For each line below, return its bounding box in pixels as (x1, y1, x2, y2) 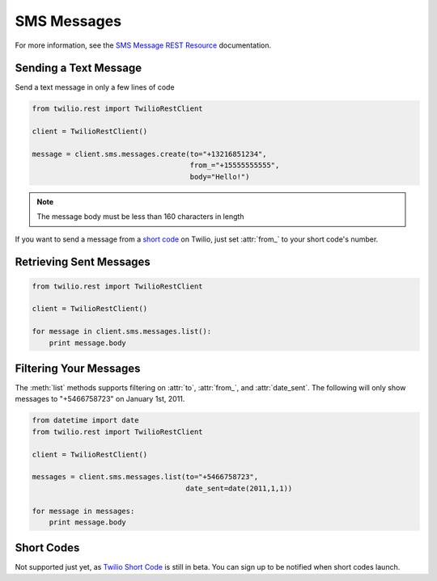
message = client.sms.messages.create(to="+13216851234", (32, 149, 267, 158)
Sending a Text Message (15, 61, 142, 75)
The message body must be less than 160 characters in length (36, 212, 244, 221)
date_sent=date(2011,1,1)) (185, 483, 293, 493)
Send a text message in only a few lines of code (15, 82, 175, 92)
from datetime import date (32, 416, 139, 425)
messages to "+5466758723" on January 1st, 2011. (15, 394, 185, 404)
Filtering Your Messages (15, 361, 141, 375)
